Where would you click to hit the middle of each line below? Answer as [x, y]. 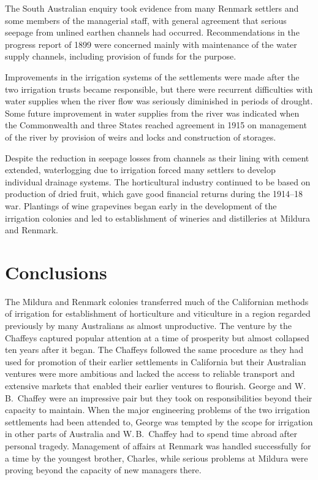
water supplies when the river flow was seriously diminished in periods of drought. [159, 101]
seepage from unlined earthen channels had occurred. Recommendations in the [152, 32]
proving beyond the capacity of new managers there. [103, 470]
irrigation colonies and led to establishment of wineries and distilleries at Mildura [158, 218]
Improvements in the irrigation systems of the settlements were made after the [152, 76]
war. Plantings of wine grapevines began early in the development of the [141, 205]
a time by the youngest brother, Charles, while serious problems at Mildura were [157, 458]
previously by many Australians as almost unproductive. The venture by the [149, 325]
